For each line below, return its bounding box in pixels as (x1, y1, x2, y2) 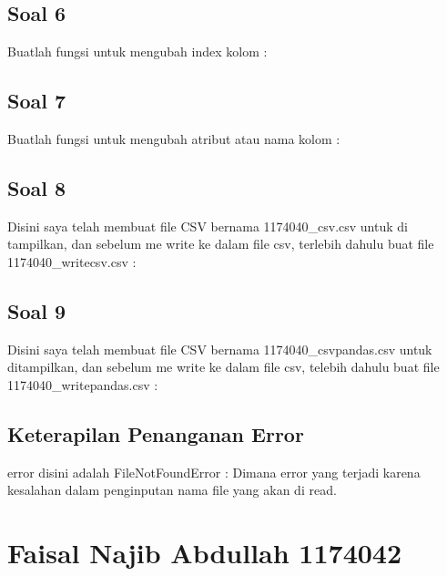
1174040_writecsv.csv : (7, 252, 137, 271)
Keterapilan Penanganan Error (7, 419, 304, 447)
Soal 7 (7, 87, 66, 115)
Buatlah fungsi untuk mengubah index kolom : (7, 42, 268, 61)
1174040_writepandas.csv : (7, 375, 158, 394)
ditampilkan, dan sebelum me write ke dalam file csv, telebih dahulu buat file (7, 357, 440, 376)
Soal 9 (7, 296, 66, 324)
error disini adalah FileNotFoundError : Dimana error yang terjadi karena (7, 462, 421, 481)
